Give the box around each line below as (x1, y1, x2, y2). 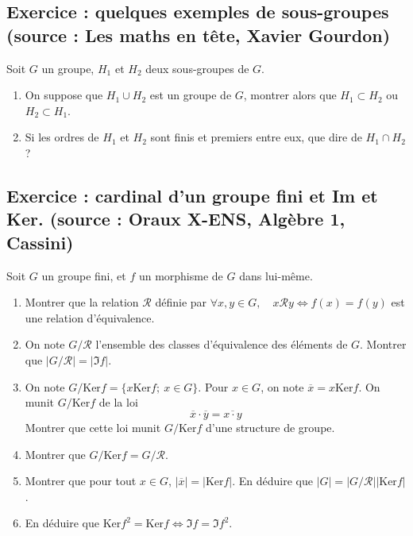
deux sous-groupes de (145, 60, 249, 76)
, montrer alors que (243, 87, 337, 103)
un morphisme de (138, 267, 223, 283)
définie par (155, 294, 207, 310)
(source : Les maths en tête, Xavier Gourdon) (6, 22, 391, 47)
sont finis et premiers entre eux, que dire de (150, 129, 362, 145)
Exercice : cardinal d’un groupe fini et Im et (6, 183, 378, 207)
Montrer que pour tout (25, 472, 137, 489)
